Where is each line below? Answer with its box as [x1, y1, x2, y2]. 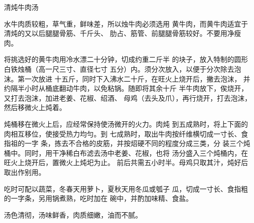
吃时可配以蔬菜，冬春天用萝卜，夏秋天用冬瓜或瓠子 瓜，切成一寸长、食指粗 [4, 183, 248, 194]
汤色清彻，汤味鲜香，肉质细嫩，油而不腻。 [4, 209, 142, 220]
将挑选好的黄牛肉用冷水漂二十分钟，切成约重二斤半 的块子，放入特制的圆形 [4, 54, 248, 64]
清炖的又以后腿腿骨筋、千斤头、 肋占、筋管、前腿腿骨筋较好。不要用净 [4, 28, 234, 38]
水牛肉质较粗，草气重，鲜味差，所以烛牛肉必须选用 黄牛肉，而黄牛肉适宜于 [4, 18, 248, 28]
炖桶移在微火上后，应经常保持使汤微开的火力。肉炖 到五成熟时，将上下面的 [4, 118, 248, 129]
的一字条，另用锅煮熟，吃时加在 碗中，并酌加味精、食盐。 [4, 193, 193, 203]
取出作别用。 [4, 167, 45, 177]
